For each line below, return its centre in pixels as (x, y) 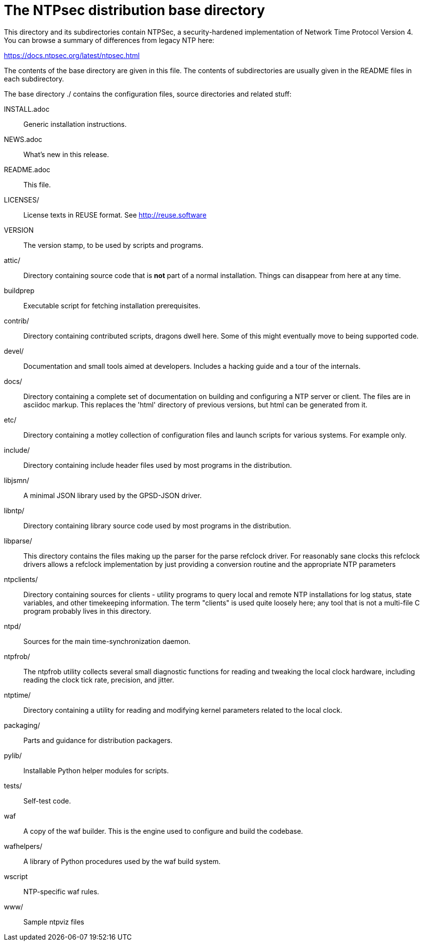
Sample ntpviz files (54, 922)
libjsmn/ (17, 480)
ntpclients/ (21, 579)
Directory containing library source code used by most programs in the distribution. (157, 525)
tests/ (13, 785)
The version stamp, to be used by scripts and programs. (114, 245)
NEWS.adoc (23, 139)
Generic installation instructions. (75, 124)
